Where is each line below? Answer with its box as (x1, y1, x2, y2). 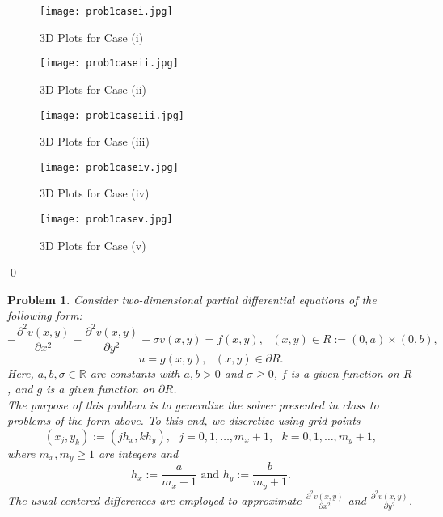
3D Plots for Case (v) (40, 236, 146, 253)
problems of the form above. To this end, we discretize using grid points (7, 412, 361, 429)
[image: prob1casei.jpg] (40, 6, 173, 17)
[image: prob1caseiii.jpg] (40, 109, 184, 121)
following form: (7, 307, 82, 324)
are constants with (90, 364, 180, 381)
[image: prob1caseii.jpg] (40, 57, 179, 70)
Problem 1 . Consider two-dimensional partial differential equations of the (7, 290, 377, 307)
